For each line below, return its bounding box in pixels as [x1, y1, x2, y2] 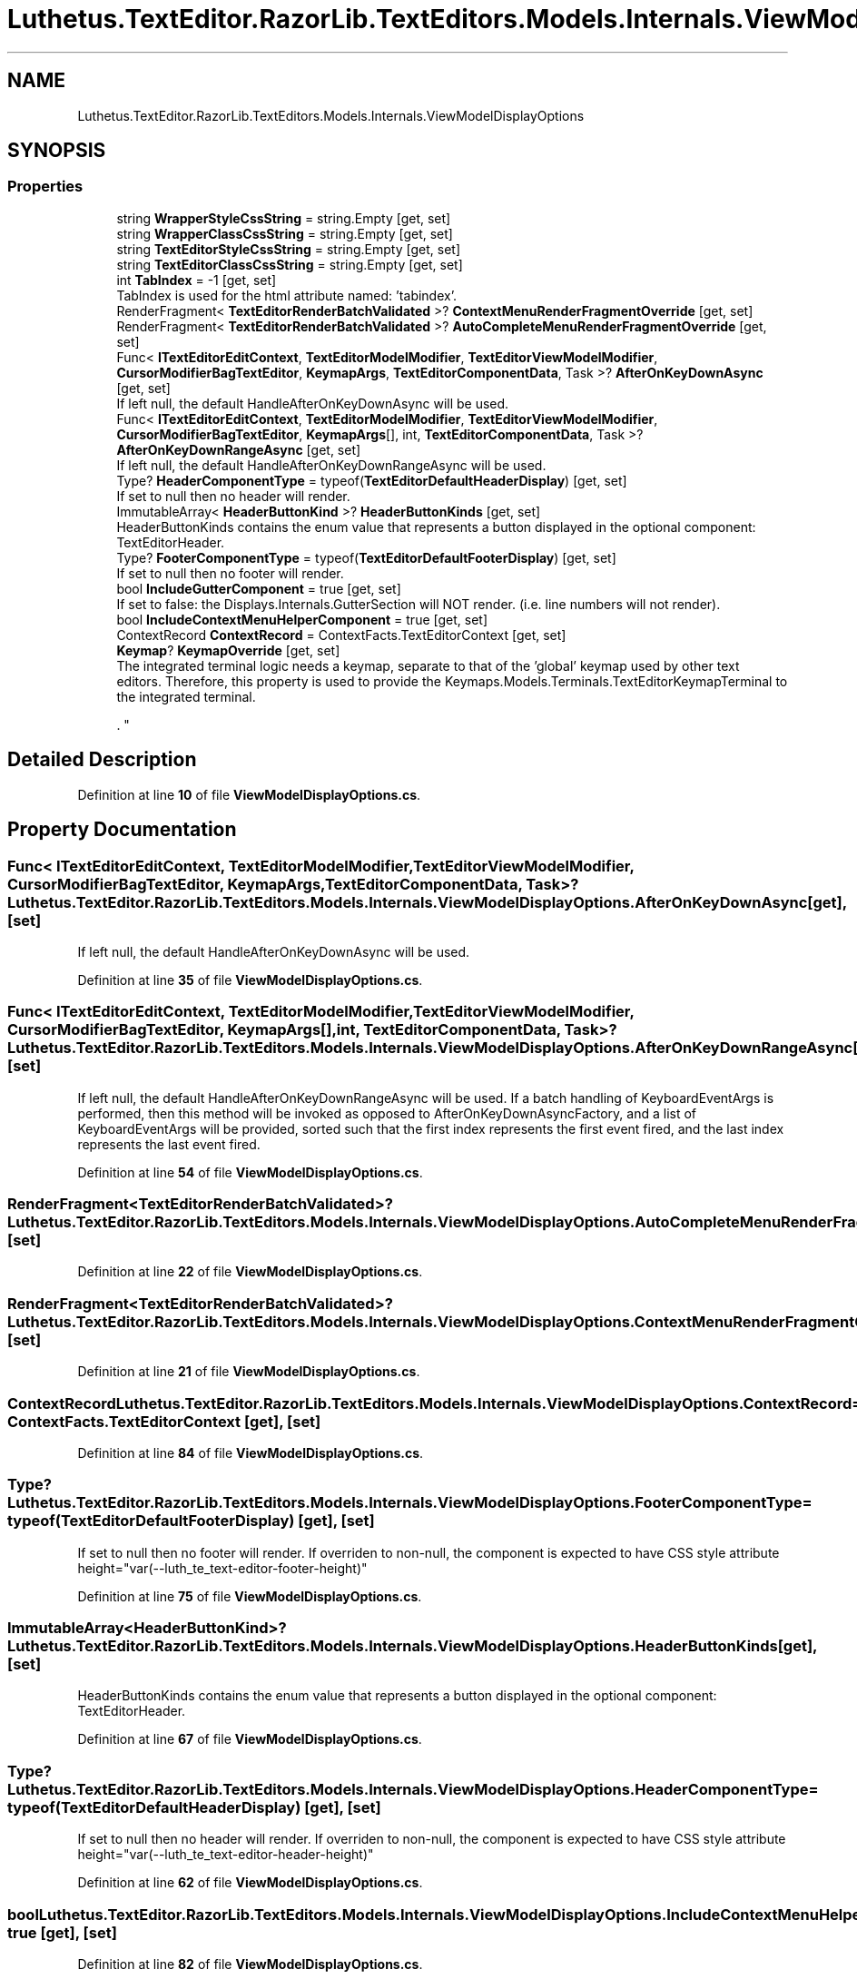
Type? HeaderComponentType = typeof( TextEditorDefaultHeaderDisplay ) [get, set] [116, 472, 627, 488]
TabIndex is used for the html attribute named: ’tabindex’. [116, 287, 457, 303]
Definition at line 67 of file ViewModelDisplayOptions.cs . [77, 1731, 422, 1748]
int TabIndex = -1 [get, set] [116, 271, 277, 288]
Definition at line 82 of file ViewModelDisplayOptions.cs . [77, 1955, 423, 1972]
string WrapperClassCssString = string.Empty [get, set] [116, 225, 453, 241]
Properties [7, 177, 84, 196]
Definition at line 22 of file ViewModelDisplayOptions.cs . [77, 1264, 423, 1280]
